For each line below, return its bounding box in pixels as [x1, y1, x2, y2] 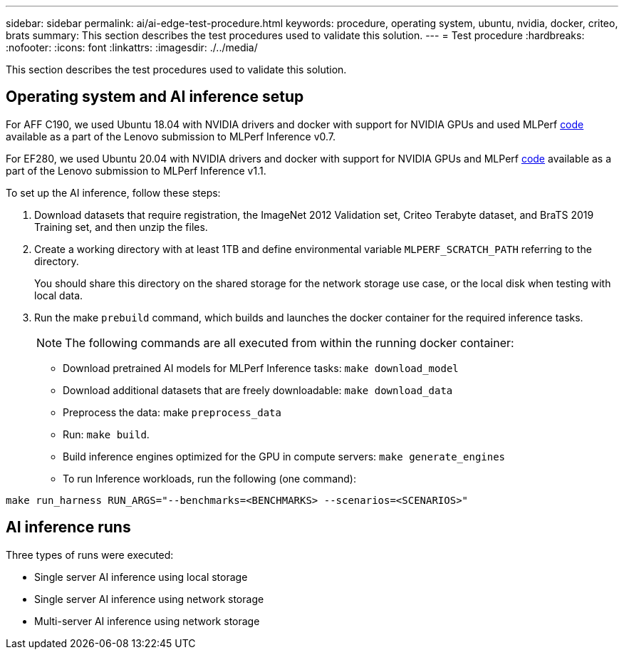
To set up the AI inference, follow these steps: [6, 186, 221, 199]
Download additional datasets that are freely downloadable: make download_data [63, 383, 453, 396]
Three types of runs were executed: [6, 548, 174, 561]
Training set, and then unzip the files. [34, 220, 208, 233]
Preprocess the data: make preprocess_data [63, 406, 281, 418]
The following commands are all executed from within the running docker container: [65, 335, 514, 350]
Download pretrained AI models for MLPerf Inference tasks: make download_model [63, 361, 459, 374]
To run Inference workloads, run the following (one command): [63, 472, 356, 485]
